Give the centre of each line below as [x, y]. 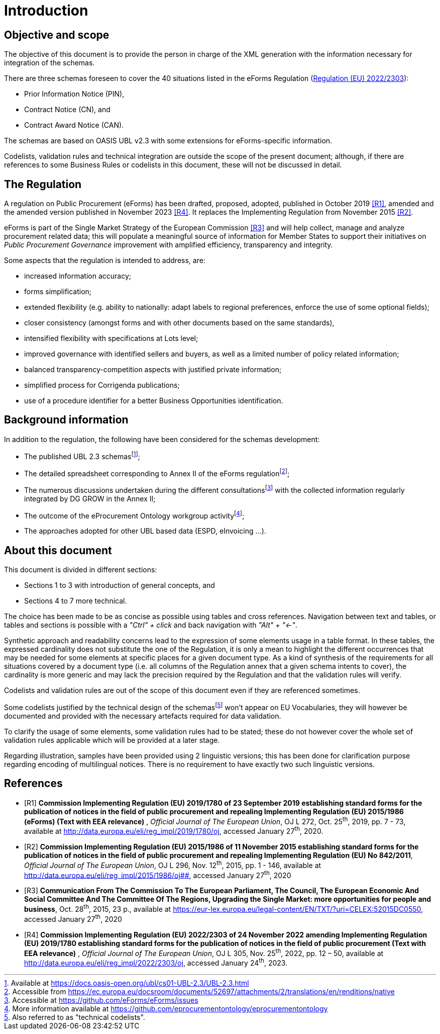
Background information [66, 420]
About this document [58, 550]
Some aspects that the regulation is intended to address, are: [105, 261]
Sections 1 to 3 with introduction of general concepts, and [120, 585]
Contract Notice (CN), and [67, 110]
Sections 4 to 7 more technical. [76, 601]
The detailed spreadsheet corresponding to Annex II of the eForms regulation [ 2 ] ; [157, 472]
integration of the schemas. [49, 63]
